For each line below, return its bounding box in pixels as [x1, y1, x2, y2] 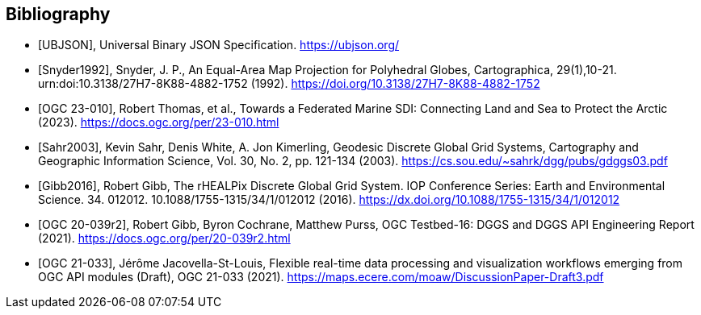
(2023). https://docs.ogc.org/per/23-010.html [38, 115, 279, 130]
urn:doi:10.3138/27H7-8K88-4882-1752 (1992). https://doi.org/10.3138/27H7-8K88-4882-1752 [38, 77, 540, 91]
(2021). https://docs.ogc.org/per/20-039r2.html [38, 231, 291, 246]
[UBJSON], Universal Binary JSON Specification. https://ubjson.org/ [38, 38, 400, 52]
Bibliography [6, 4, 111, 24]
